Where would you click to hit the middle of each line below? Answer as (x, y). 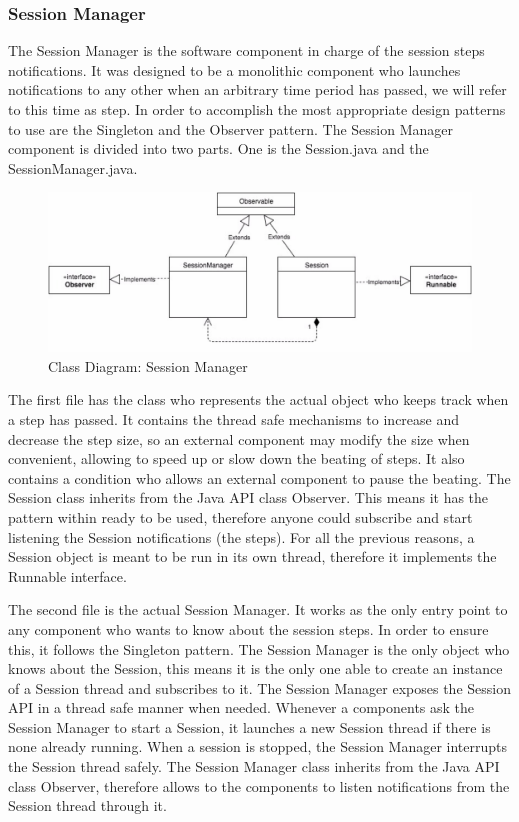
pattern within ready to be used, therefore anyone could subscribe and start (240, 516)
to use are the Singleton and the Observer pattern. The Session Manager (231, 128)
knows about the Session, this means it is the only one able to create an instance (255, 668)
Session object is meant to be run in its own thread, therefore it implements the (252, 556)
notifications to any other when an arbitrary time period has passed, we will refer (257, 89)
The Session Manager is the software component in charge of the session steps (246, 50)
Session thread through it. (87, 805)
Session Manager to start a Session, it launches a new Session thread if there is (249, 726)
